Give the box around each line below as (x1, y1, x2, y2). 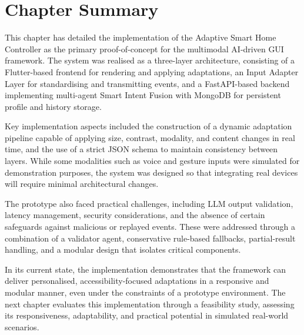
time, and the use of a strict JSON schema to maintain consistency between (5, 143, 278, 155)
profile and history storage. (5, 100, 102, 112)
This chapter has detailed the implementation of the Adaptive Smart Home (5, 31, 276, 43)
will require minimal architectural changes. (5, 177, 159, 190)
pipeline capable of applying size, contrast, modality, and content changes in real (5, 131, 295, 143)
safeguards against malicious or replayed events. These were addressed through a (5, 220, 295, 233)
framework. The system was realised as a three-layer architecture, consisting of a (5, 54, 295, 66)
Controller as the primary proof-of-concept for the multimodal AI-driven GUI (5, 42, 284, 55)
